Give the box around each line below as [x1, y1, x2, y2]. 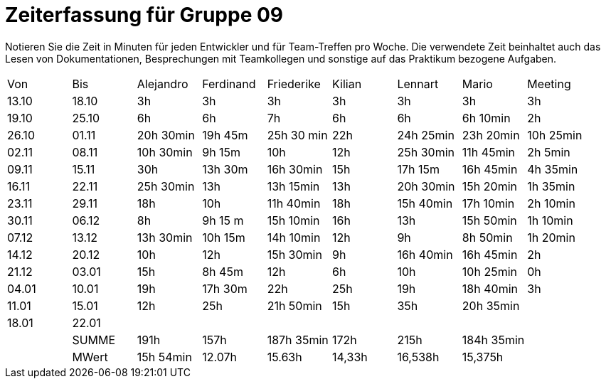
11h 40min [267, 196, 321, 210]
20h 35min [462, 298, 520, 313]
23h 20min [462, 127, 520, 142]
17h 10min [462, 196, 515, 210]
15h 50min [462, 213, 517, 228]
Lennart [397, 76, 439, 91]
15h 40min [397, 196, 453, 210]
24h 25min [397, 127, 455, 142]
